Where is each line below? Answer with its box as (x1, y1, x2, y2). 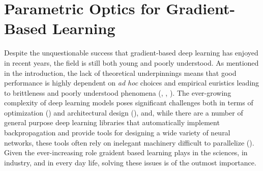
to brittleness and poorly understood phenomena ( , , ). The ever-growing (4, 87, 231, 98)
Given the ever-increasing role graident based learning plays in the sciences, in (4, 147, 248, 158)
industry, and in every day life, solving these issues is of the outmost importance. (4, 157, 256, 167)
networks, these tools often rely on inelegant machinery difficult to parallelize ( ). (4, 137, 254, 148)
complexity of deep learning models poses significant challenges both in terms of (4, 97, 253, 108)
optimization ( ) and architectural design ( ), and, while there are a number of (4, 107, 243, 118)
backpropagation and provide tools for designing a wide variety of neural (4, 127, 230, 138)
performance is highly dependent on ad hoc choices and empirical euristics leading (4, 77, 259, 88)
